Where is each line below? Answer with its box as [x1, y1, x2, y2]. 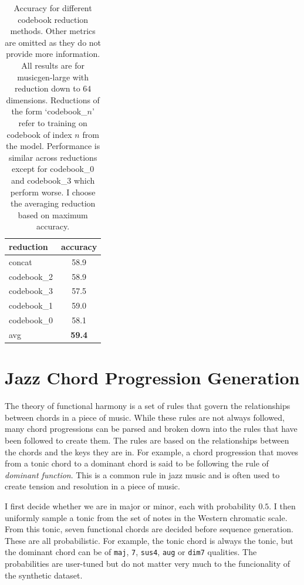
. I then [269, 499, 296, 512]
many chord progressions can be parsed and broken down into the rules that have [5, 422, 298, 435]
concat [9, 255, 32, 268]
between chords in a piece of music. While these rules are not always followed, [5, 411, 285, 423]
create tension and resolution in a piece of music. [5, 480, 180, 492]
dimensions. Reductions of [6, 93, 100, 106]
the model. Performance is [6, 140, 100, 152]
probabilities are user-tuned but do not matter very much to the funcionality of [5, 557, 291, 569]
